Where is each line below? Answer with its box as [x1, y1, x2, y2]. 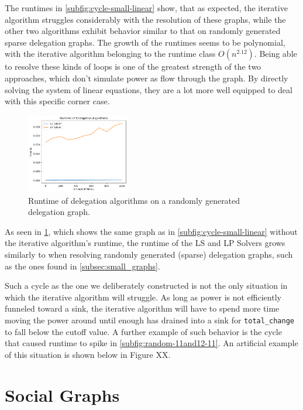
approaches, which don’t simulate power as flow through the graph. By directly [5, 71, 288, 84]
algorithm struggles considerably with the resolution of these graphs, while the [5, 13, 286, 25]
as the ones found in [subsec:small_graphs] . [5, 259, 160, 272]
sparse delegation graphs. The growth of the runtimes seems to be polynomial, [5, 36, 285, 48]
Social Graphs [5, 382, 120, 406]
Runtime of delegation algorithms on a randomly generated [28, 194, 240, 206]
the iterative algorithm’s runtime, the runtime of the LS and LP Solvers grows [5, 237, 285, 249]
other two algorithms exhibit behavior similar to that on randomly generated [5, 25, 281, 37]
